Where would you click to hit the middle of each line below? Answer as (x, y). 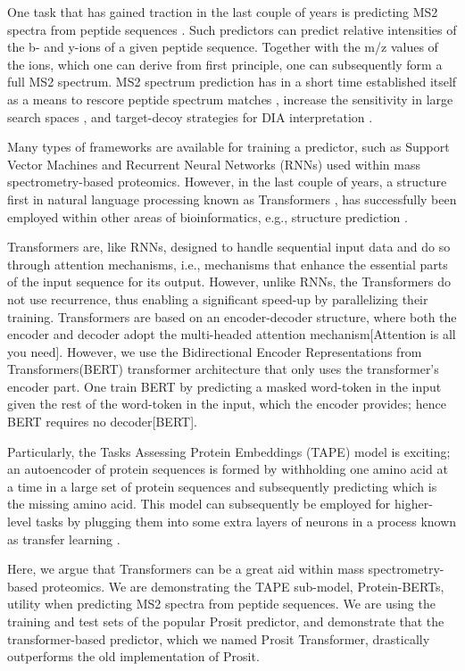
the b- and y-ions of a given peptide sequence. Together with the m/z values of (223, 47)
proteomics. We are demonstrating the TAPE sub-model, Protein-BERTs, (243, 586)
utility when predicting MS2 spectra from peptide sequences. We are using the (221, 604)
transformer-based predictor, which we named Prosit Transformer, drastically (219, 638)
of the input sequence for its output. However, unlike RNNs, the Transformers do (229, 282)
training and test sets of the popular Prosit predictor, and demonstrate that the (226, 621)
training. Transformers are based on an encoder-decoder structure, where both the (232, 316)
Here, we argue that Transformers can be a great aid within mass (186, 569)
